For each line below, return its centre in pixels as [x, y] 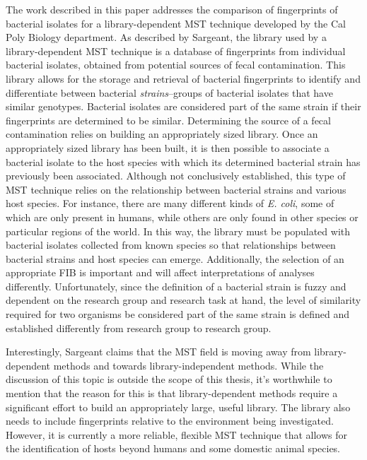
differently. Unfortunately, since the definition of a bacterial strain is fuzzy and [176, 286]
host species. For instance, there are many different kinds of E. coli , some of [170, 203]
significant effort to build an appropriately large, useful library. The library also [178, 407]
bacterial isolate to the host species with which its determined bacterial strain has [183, 161]
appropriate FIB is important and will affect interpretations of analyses [160, 272]
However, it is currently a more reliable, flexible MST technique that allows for [176, 434]
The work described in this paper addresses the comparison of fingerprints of [172, 9]
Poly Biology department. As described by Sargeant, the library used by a [166, 37]
